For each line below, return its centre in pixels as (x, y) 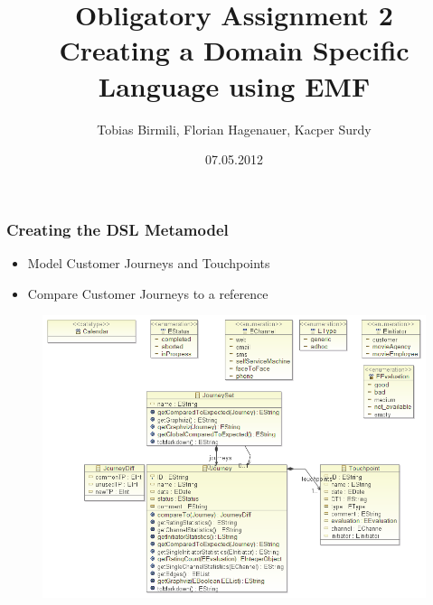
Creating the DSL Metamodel (118, 229)
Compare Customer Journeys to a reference (148, 293)
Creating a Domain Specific (234, 50)
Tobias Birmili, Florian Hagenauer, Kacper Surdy (234, 129)
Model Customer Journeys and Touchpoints (149, 262)
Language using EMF (234, 85)
